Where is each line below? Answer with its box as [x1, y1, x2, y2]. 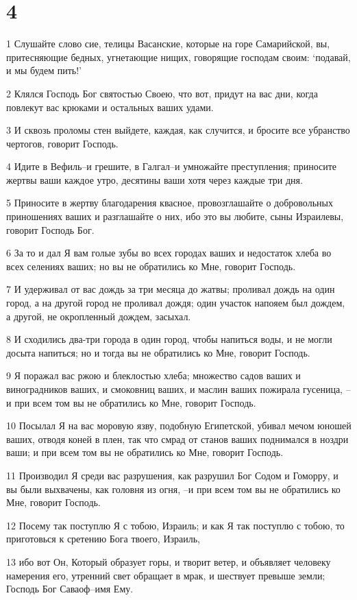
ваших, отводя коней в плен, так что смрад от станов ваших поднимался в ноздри [6, 431, 349, 446]
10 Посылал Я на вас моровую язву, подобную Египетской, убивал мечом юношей [6, 418, 352, 433]
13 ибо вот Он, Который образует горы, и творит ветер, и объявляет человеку [6, 554, 331, 568]
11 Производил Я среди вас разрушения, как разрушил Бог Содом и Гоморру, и [6, 468, 338, 482]
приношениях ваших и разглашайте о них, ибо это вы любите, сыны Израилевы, [6, 209, 344, 224]
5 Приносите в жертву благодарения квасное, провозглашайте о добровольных [6, 195, 333, 210]
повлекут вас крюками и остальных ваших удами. [6, 99, 214, 114]
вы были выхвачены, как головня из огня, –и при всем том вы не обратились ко [6, 481, 341, 496]
